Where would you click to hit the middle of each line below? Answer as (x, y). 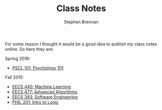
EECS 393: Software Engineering (45, 97)
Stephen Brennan (81, 22)
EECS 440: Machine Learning (41, 86)
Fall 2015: (15, 77)
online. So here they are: (29, 49)
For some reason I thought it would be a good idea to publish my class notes (81, 44)
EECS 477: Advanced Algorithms (44, 92)
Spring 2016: (18, 58)
